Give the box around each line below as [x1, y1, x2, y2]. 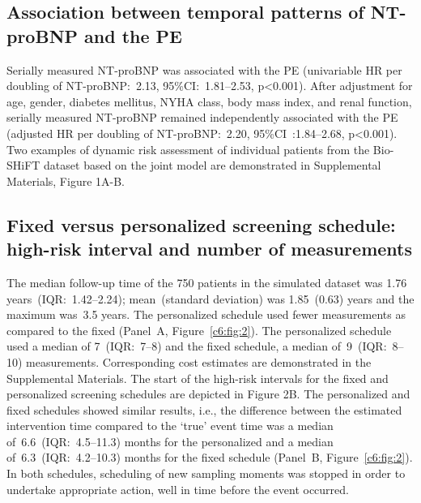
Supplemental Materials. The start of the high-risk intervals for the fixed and [6, 369, 389, 386]
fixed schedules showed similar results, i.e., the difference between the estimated [6, 401, 402, 418]
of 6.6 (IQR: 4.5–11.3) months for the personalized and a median [6, 432, 334, 449]
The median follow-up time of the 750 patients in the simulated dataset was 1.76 [6, 273, 407, 290]
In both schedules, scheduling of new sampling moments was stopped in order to [6, 465, 406, 482]
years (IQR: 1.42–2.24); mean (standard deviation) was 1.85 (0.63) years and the [6, 290, 415, 307]
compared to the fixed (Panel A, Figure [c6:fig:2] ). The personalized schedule [6, 321, 392, 338]
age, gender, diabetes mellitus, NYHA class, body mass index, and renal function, [6, 92, 412, 110]
